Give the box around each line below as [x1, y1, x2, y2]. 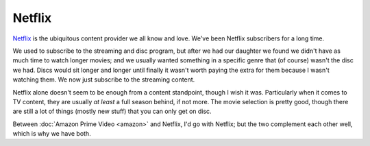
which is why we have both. [12, 130, 92, 138]
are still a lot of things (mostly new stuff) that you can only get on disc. [12, 107, 212, 116]
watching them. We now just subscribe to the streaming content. [12, 75, 195, 84]
